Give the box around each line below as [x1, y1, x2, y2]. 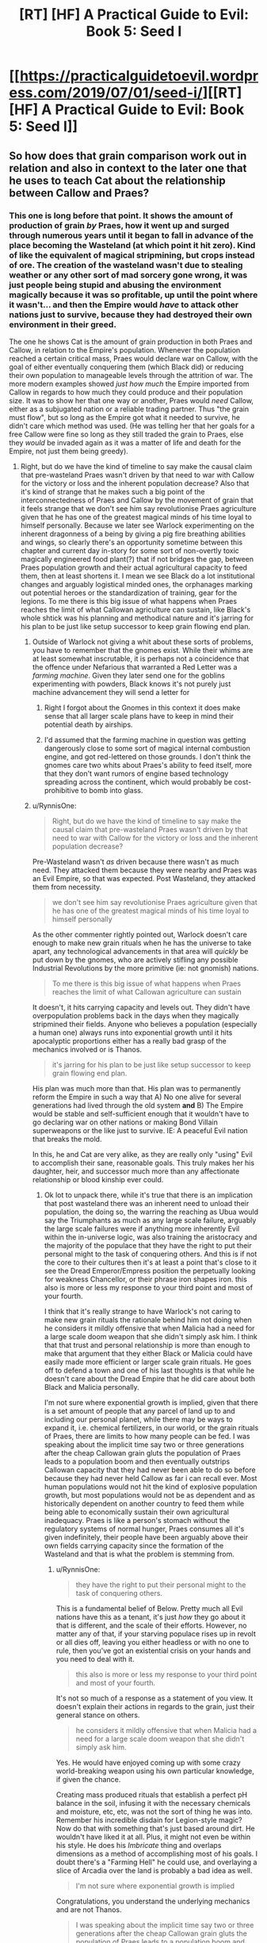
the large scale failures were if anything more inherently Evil [44, 1223, 240, 1233]
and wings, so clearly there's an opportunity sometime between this [20, 537, 243, 547]
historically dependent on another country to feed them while [44, 1498, 245, 1508]
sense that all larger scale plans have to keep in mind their [44, 711, 235, 720]
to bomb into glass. [80, 785, 143, 795]
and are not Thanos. [55, 1904, 122, 1914]
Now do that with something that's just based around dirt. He [55, 1823, 256, 1833]
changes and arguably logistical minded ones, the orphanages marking [20, 579, 253, 589]
